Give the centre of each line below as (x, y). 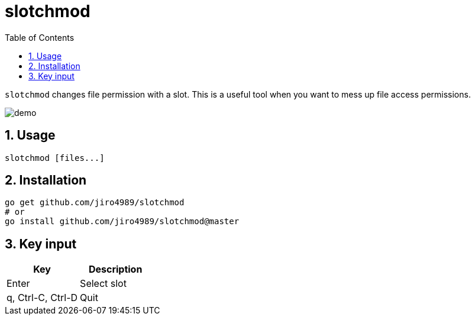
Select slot (103, 284)
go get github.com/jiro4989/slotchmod (95, 203)
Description (115, 269)
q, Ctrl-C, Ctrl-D (42, 298)
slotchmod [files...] (55, 158)
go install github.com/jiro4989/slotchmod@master (122, 222)
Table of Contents (40, 37)
